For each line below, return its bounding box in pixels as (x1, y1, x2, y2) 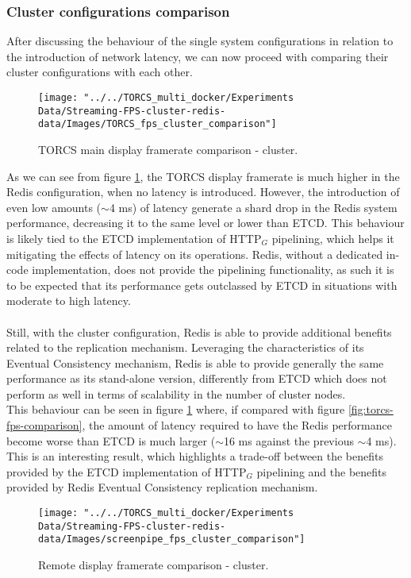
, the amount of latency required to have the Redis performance (82, 417, 392, 433)
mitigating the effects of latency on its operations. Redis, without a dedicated (6, 245, 383, 262)
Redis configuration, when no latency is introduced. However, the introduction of (6, 183, 400, 200)
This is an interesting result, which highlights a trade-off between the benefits (6, 448, 384, 464)
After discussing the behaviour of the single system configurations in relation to (6, 33, 394, 49)
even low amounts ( (6, 198, 102, 215)
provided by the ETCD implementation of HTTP (6, 463, 247, 480)
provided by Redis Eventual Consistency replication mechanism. (6, 479, 318, 495)
